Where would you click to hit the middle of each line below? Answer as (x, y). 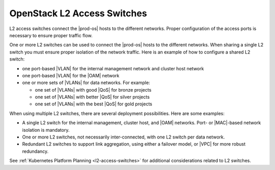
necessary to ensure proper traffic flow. (51, 35)
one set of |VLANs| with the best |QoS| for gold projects (93, 104)
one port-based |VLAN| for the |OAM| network (71, 75)
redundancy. (35, 151)
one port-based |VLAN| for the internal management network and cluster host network (113, 68)
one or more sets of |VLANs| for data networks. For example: (86, 83)
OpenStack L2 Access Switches (78, 13)
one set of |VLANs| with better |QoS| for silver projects (92, 97)
